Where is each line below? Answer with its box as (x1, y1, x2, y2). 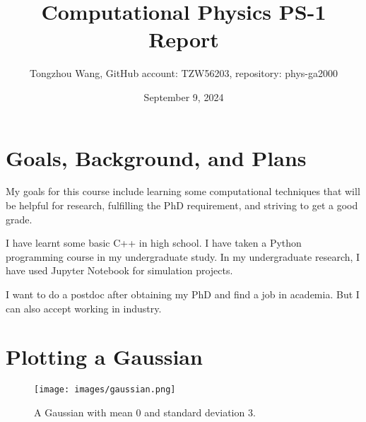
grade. (6, 211, 33, 226)
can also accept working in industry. (6, 300, 162, 315)
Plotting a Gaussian (6, 342, 203, 371)
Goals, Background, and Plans (6, 143, 307, 172)
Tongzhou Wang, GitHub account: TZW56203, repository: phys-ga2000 (30, 66, 338, 81)
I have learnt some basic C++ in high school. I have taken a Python (6, 235, 302, 250)
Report (148, 25, 219, 54)
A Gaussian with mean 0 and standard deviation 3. (34, 404, 256, 419)
